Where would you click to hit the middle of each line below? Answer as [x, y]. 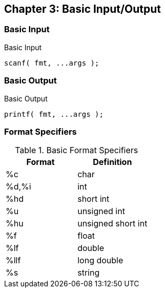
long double [100, 260]
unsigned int [101, 211]
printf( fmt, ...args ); [54, 114]
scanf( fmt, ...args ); [52, 63]
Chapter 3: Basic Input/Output [83, 9]
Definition [112, 162]
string [89, 273]
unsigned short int [112, 224]
